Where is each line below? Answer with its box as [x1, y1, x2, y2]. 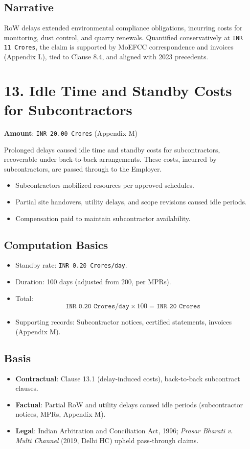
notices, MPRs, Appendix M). [15, 409, 106, 419]
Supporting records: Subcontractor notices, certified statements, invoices [15, 317, 232, 327]
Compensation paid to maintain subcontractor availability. [15, 213, 191, 223]
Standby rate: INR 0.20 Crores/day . [15, 260, 127, 270]
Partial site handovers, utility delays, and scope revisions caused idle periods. [15, 197, 247, 207]
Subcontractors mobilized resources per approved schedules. [15, 180, 194, 190]
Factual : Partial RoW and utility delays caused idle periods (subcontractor [15, 399, 243, 409]
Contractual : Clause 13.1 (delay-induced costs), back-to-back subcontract [15, 373, 240, 383]
